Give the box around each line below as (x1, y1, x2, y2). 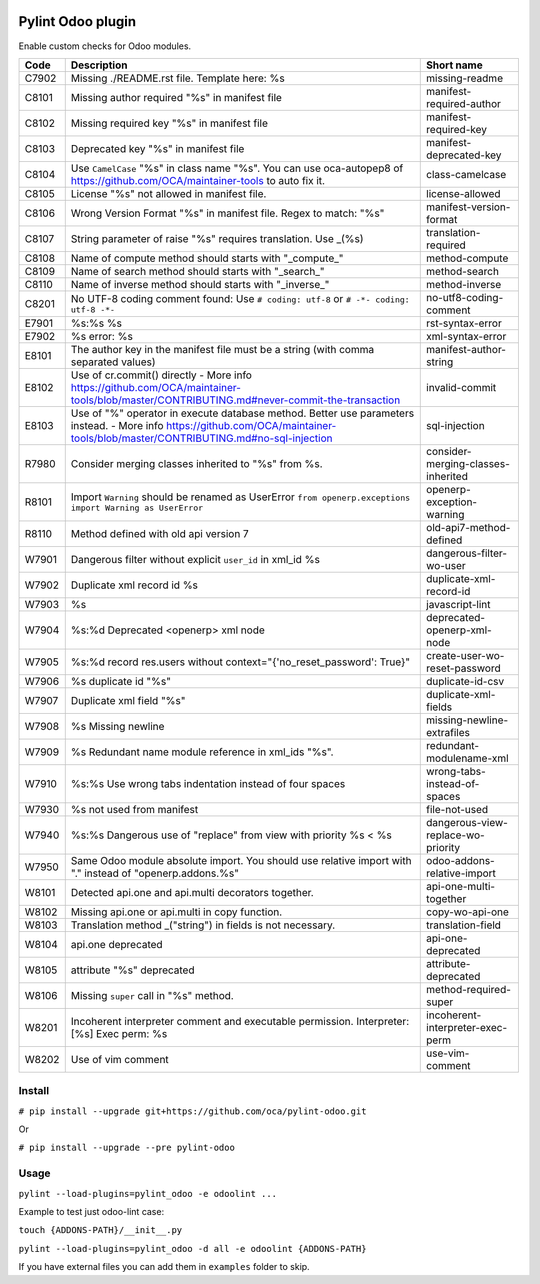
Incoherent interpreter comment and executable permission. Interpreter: (70, 1014, 410, 1028)
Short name (426, 58, 484, 72)
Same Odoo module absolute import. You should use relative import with (70, 853, 412, 867)
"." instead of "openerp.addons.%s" (70, 866, 240, 880)
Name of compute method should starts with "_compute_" (70, 251, 344, 265)
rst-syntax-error (426, 316, 502, 330)
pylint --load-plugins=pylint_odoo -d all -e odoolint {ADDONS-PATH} (18, 1243, 367, 1254)
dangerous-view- (426, 815, 509, 829)
